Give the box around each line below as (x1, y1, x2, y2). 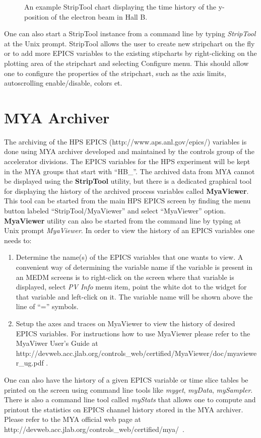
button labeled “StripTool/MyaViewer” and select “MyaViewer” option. (4, 205, 226, 216)
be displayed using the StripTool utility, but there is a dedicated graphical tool (4, 176, 252, 186)
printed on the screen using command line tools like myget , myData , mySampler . (4, 384, 253, 395)
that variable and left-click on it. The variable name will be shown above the (16, 291, 253, 302)
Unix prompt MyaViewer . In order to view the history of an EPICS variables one (4, 225, 255, 236)
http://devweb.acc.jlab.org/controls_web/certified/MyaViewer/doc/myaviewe (16, 347, 257, 358)
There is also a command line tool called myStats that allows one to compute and (4, 394, 256, 405)
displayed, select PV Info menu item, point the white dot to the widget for (16, 281, 247, 292)
